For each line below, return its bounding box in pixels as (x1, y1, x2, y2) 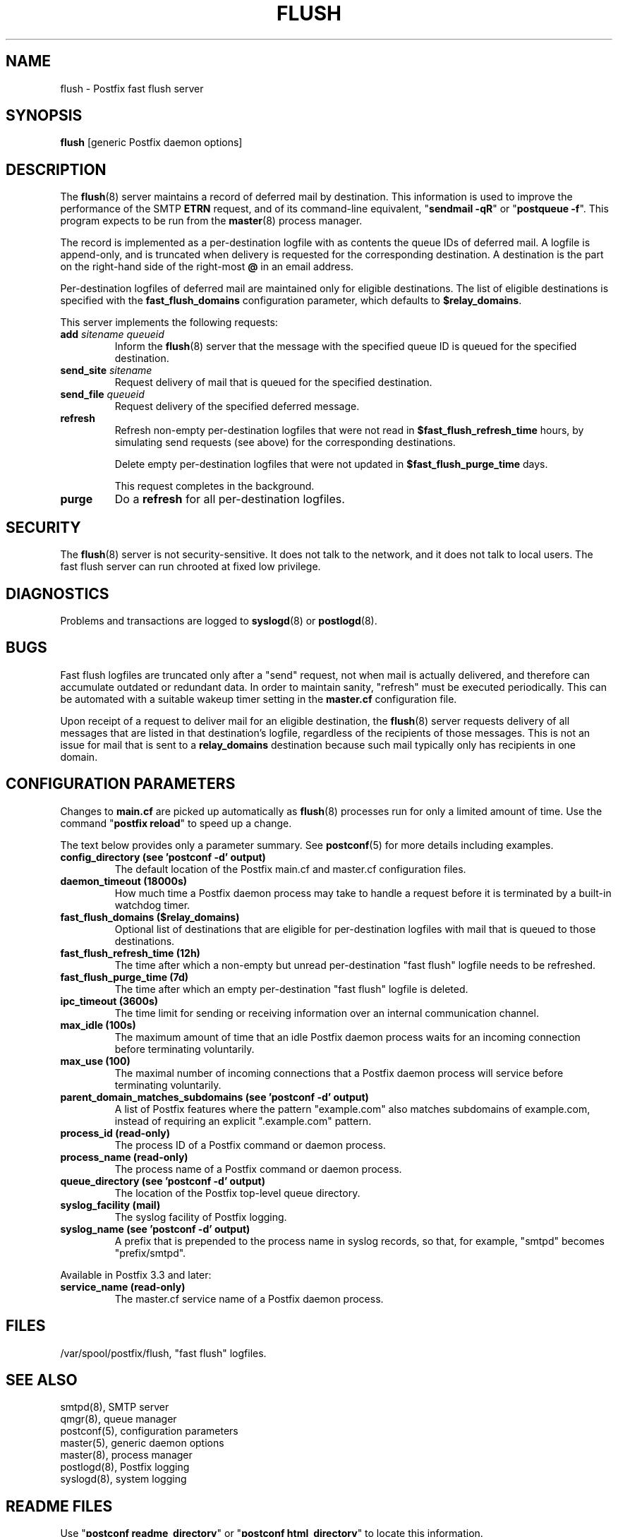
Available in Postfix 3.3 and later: (60, 1268, 212, 1281)
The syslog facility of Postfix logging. (114, 1210, 287, 1223)
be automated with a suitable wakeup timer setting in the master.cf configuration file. (60, 692, 457, 705)
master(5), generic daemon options (60, 1437, 224, 1449)
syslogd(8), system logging (60, 1473, 187, 1485)
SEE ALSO (6, 1370, 78, 1389)
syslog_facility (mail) (60, 1198, 161, 1211)
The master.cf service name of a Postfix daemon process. (114, 1292, 384, 1305)
